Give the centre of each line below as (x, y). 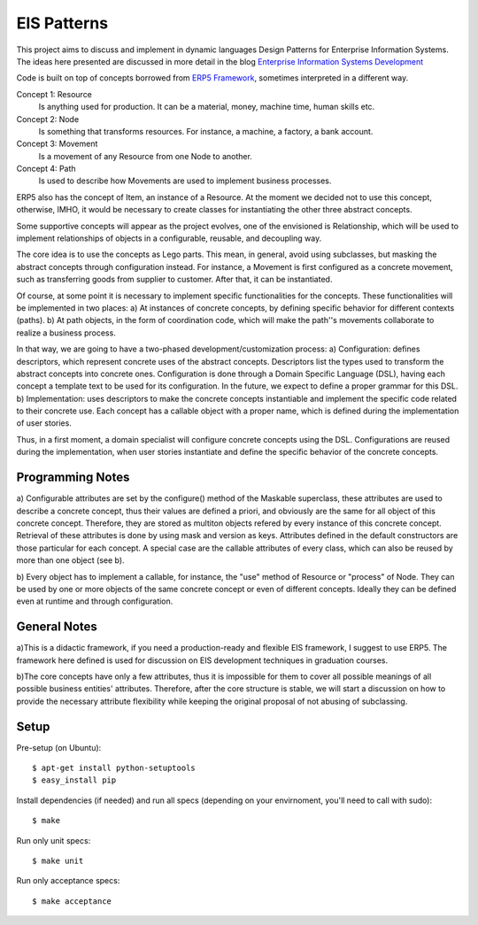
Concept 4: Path (46, 169)
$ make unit (58, 861)
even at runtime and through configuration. (95, 601)
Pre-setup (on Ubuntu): (59, 747)
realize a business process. (66, 333)
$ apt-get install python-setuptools (114, 768)
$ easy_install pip (74, 780)
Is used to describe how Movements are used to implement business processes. (185, 181)
